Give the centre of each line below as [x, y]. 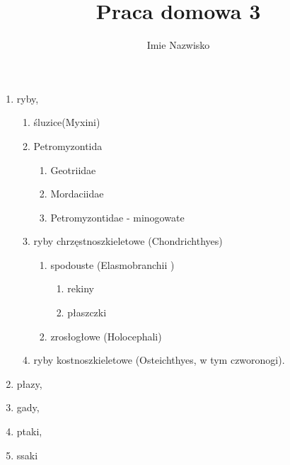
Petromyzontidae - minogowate [117, 217]
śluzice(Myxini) [67, 122]
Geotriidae [73, 170]
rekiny [81, 288]
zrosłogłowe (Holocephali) [106, 336]
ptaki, [29, 431]
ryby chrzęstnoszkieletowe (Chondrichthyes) [128, 241]
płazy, [29, 383]
